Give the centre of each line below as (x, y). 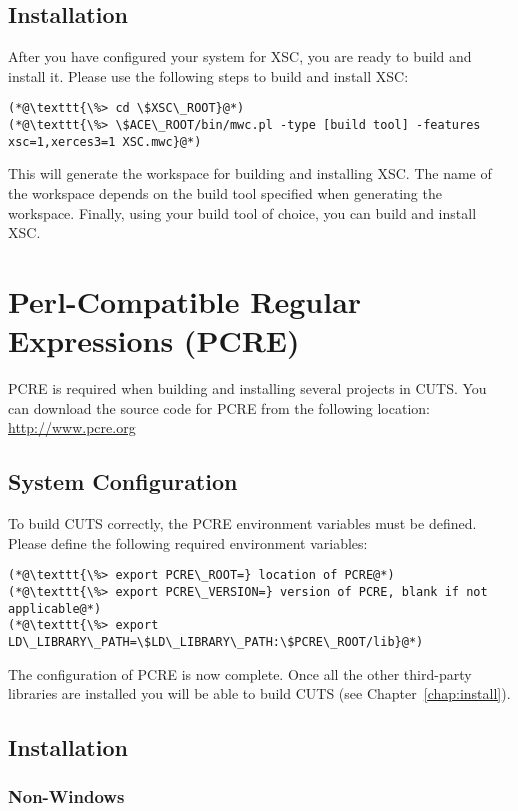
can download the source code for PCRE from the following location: (219, 407)
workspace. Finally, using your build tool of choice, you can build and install (242, 212)
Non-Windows (66, 796)
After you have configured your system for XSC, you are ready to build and (240, 56)
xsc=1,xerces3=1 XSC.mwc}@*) (105, 141)
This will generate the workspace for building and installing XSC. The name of (250, 173)
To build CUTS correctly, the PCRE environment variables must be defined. (242, 523)
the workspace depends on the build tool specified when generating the (225, 192)
